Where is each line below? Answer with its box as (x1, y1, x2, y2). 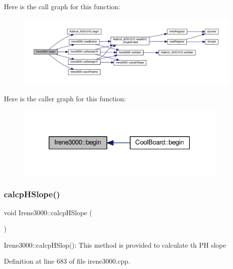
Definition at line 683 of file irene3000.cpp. (4, 256, 131, 266)
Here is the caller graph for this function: (4, 94, 126, 104)
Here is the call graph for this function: (4, 1, 120, 11)
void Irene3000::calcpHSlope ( (4, 207, 92, 217)
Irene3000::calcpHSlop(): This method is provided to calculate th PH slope (4, 239, 226, 250)
